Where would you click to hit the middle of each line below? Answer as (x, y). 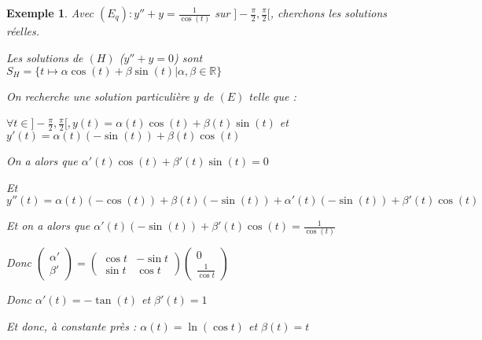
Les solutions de (45, 57)
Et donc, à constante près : (72, 326)
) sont (188, 57)
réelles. (23, 31)
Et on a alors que (48, 225)
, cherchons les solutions (329, 13)
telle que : (272, 96)
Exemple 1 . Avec (50, 13)
